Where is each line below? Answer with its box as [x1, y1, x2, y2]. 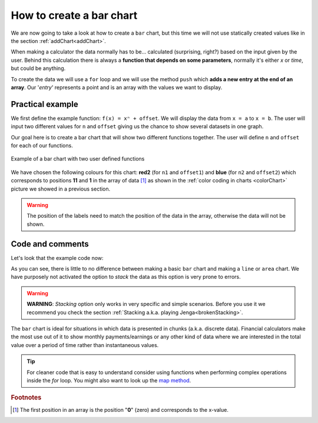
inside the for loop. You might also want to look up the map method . [26, 377, 191, 384]
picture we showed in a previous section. [11, 185, 111, 192]
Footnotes [11, 394, 42, 402]
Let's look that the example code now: [11, 254, 104, 261]
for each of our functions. [11, 142, 73, 149]
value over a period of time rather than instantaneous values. [11, 341, 159, 348]
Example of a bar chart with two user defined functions [11, 155, 145, 162]
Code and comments [11, 239, 90, 249]
